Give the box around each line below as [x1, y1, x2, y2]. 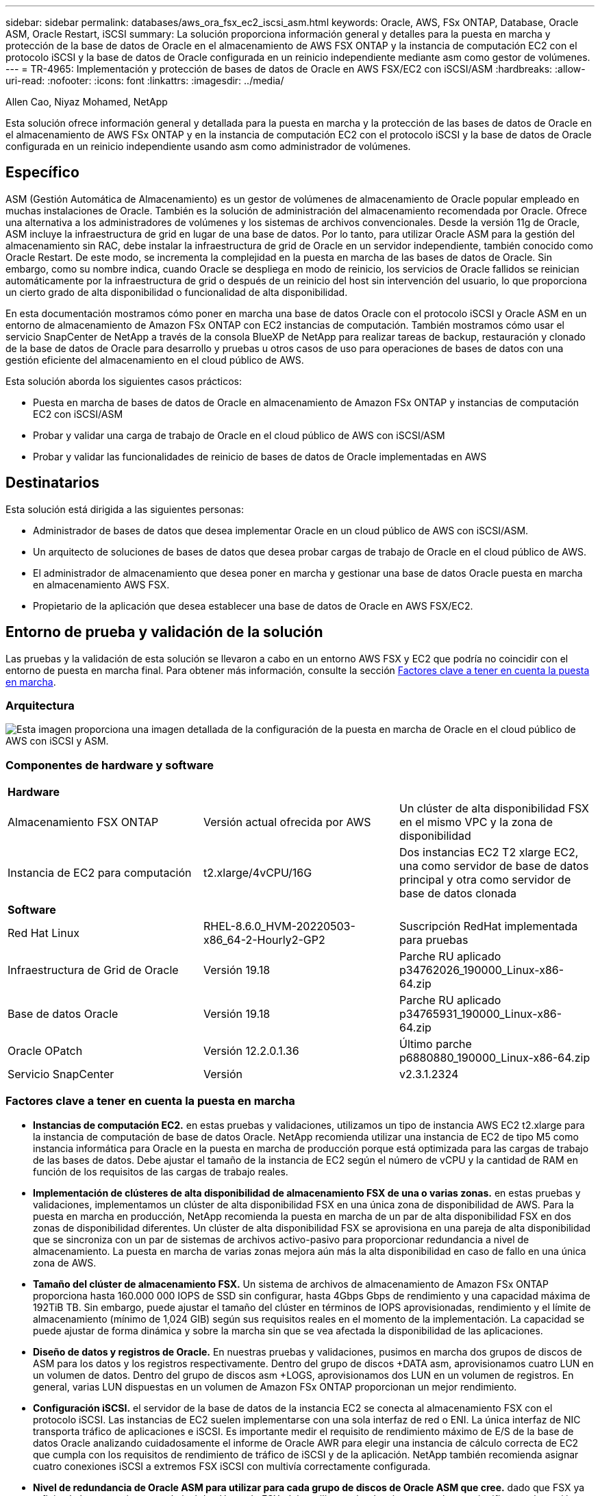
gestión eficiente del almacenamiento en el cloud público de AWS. [5, 353, 304, 366]
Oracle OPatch [8, 1044, 83, 1058]
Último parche [399, 1037, 472, 1051]
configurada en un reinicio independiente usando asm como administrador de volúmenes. [5, 140, 411, 152]
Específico [5, 164, 79, 182]
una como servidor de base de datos [399, 859, 589, 873]
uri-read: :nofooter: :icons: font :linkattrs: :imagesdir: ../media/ [5, 75, 284, 86]
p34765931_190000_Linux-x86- [399, 1007, 562, 1021]
